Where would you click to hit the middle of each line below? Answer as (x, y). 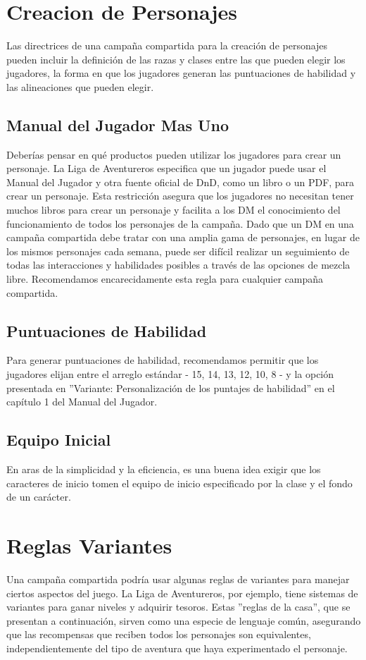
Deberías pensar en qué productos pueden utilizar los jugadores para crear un (174, 154)
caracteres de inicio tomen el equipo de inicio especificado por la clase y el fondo (179, 483)
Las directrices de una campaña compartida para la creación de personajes (167, 45)
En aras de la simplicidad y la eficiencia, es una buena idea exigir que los (164, 469)
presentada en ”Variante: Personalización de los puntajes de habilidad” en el (171, 387)
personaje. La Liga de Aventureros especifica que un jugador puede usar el (166, 168)
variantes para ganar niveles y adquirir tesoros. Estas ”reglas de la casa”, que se (178, 607)
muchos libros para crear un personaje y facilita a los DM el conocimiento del (173, 210)
